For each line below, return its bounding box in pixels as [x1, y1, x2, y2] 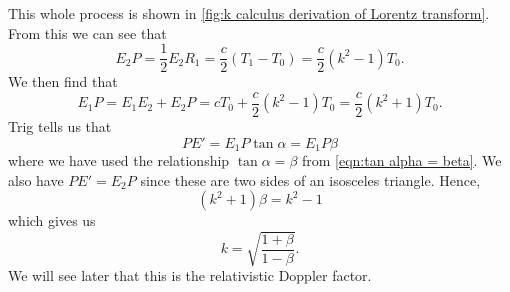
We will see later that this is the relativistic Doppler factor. [8, 265, 372, 286]
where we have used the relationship [8, 149, 230, 170]
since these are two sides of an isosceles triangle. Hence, [140, 169, 481, 190]
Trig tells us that [8, 115, 112, 136]
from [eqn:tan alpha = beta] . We [301, 149, 502, 170]
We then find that [8, 71, 118, 92]
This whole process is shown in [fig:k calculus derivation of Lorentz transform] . [8, 3, 490, 23]
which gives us [8, 210, 96, 231]
